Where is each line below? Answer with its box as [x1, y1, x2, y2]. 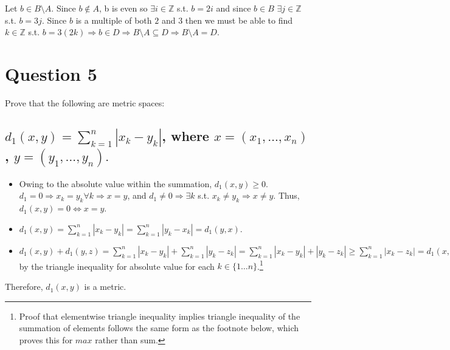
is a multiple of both [75, 13, 152, 26]
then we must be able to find [185, 13, 293, 26]
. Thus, [273, 189, 300, 202]
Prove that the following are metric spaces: [5, 96, 165, 109]
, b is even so [99, 2, 148, 14]
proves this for [19, 333, 73, 346]
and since [216, 2, 251, 14]
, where [162, 126, 209, 145]
